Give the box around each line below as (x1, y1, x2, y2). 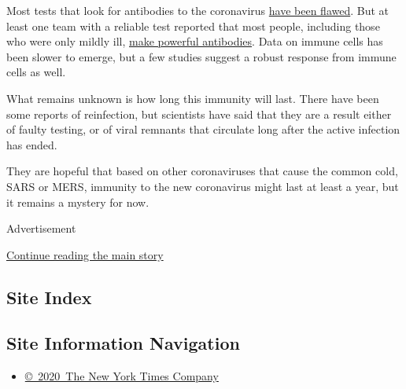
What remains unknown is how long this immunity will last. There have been (6, 90, 379, 106)
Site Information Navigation (6, 331, 240, 355)
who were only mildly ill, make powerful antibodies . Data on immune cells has (6, 33, 383, 50)
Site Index (6, 284, 92, 309)
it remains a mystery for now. (6, 193, 149, 210)
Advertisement (6, 220, 76, 237)
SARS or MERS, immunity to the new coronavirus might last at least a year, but (6, 178, 399, 194)
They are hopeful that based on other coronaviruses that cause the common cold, (6, 163, 398, 179)
